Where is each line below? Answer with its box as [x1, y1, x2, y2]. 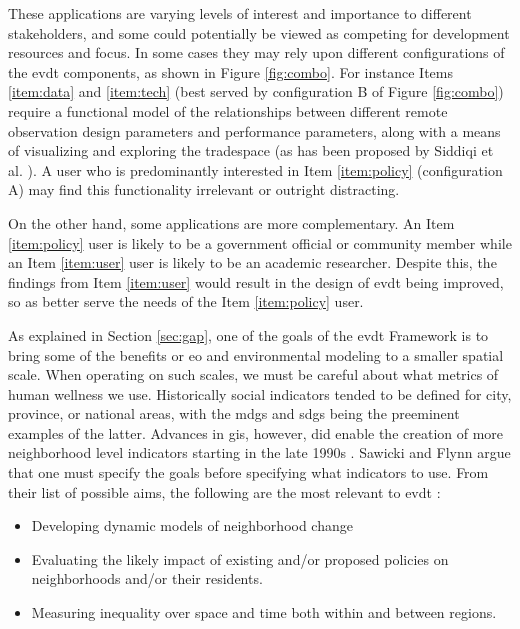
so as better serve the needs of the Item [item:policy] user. [8, 291, 364, 312]
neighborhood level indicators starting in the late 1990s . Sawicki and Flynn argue [8, 442, 511, 463]
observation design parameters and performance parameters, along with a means [8, 120, 501, 141]
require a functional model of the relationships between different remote [8, 100, 448, 121]
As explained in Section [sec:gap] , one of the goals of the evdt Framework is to [8, 324, 489, 345]
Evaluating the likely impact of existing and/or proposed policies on [31, 548, 449, 569]
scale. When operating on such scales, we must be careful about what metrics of [8, 364, 499, 385]
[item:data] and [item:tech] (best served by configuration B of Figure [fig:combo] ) [8, 81, 504, 102]
